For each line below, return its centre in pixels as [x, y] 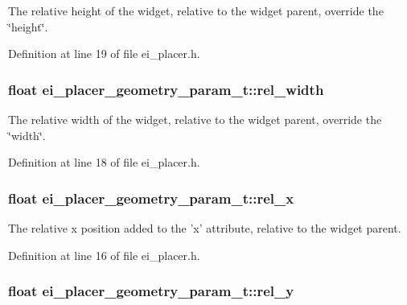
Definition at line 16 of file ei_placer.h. [104, 255]
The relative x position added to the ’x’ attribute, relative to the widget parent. [205, 228]
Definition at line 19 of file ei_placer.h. [104, 54]
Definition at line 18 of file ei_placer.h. [104, 162]
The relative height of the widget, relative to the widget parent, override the [196, 10]
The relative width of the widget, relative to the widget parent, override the [195, 119]
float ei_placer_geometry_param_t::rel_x [151, 198]
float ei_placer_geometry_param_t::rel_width [166, 89]
